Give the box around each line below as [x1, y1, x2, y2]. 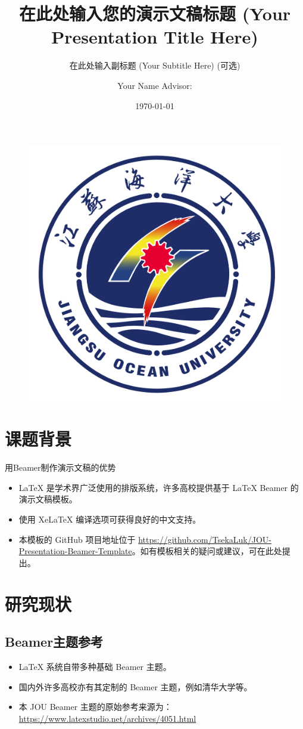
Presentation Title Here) [51, 24, 258, 49]
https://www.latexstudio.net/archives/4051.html [18, 712, 196, 724]
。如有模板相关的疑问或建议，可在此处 [132, 545, 282, 557]
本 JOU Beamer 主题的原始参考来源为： [18, 700, 172, 713]
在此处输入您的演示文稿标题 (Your [18, 1, 291, 26]
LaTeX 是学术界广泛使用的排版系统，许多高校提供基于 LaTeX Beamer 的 [18, 481, 299, 493]
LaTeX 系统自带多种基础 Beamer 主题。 [18, 660, 171, 672]
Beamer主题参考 [5, 632, 104, 651]
